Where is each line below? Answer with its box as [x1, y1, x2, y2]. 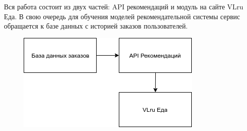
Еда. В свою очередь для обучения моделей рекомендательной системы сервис [4, 11, 240, 21]
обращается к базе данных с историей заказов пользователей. [4, 21, 188, 31]
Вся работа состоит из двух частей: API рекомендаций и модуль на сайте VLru [4, 1, 244, 11]
